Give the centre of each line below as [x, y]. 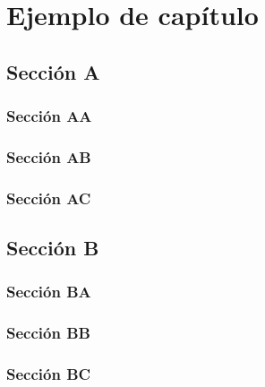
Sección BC [49, 374]
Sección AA [49, 116]
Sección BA [49, 292]
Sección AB [49, 156]
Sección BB [48, 333]
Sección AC [49, 198]
